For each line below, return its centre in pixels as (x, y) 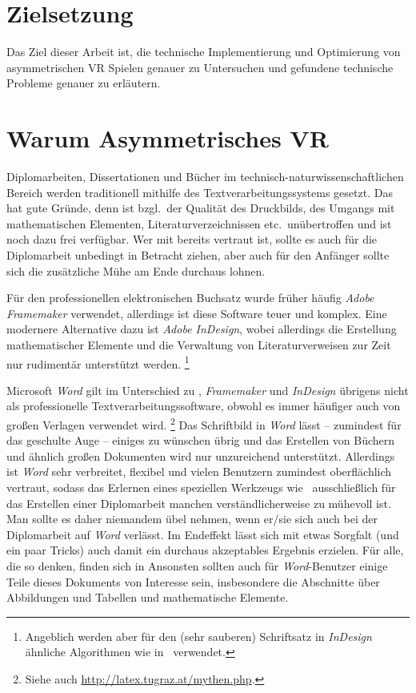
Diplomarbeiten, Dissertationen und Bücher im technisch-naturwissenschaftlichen (205, 177)
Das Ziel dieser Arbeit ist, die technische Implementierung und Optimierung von (204, 52)
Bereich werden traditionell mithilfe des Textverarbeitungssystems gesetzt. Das (200, 192)
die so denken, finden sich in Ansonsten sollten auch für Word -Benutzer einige (197, 566)
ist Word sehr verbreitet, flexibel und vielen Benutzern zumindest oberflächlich (199, 471)
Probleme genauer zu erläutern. (84, 83)
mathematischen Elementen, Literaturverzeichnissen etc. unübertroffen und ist (199, 223)
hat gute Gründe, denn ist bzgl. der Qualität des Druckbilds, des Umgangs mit (201, 208)
